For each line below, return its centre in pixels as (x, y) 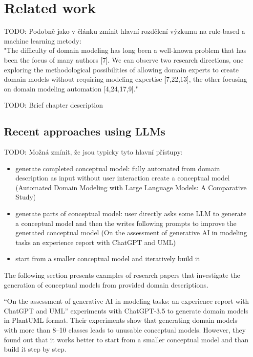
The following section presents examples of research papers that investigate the (122, 275)
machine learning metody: (43, 40)
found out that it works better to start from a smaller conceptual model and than (126, 339)
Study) (26, 197)
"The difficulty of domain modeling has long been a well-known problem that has (125, 50)
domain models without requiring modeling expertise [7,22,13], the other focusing (126, 79)
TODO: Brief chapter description (53, 105)
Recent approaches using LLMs (85, 131)
